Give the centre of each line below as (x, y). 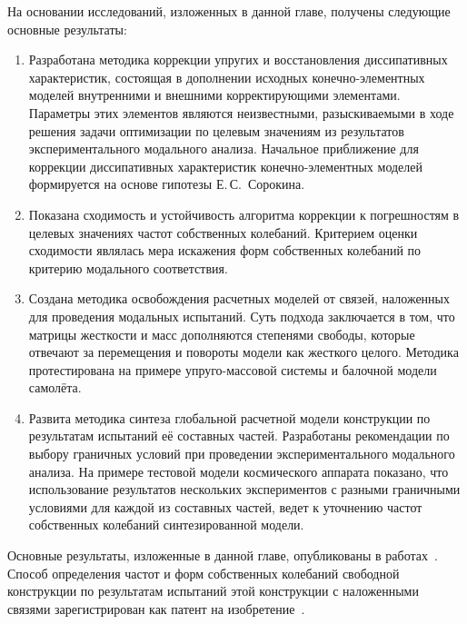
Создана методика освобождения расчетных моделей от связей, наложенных (239, 298)
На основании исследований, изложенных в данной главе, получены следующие (229, 11)
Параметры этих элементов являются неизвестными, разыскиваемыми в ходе (241, 112)
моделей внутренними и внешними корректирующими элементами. (214, 95)
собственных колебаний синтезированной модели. (166, 525)
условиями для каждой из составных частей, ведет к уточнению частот (225, 506)
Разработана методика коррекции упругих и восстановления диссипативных (238, 59)
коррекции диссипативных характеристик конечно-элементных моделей (226, 166)
